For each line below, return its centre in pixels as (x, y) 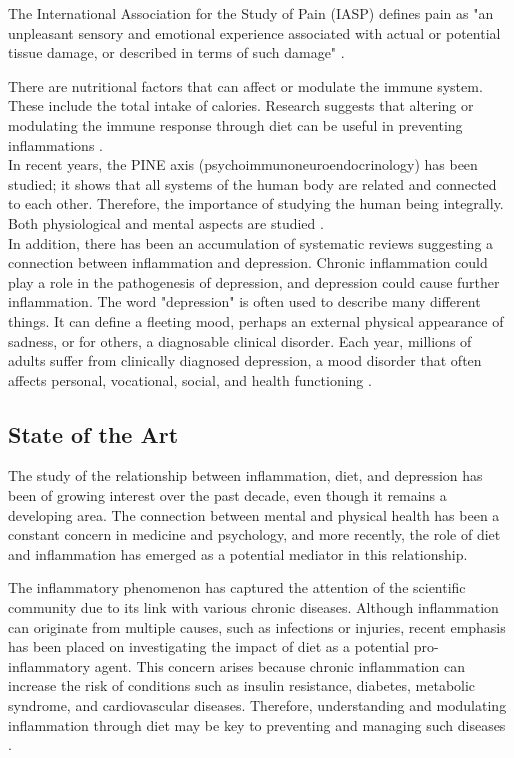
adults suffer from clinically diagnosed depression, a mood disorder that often (245, 360)
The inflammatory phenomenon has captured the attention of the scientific (237, 587)
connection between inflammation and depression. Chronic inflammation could (248, 262)
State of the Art (93, 433)
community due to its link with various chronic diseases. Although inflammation (253, 607)
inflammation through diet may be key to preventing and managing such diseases (257, 724)
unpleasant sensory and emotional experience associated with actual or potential (254, 32)
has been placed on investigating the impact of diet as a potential (209, 646)
